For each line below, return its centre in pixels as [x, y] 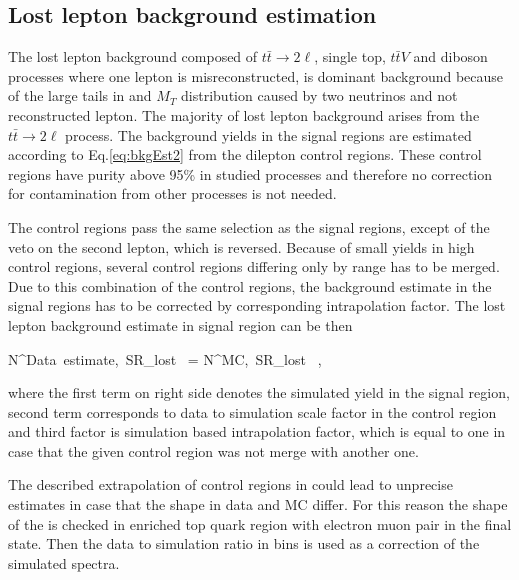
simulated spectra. [64, 562]
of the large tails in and [80, 95]
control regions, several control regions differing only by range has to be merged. [254, 266]
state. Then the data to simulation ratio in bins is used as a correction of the [244, 543]
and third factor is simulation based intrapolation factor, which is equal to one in [257, 431]
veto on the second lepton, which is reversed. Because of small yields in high [241, 246]
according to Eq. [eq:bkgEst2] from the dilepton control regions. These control [245, 154]
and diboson [450, 56]
